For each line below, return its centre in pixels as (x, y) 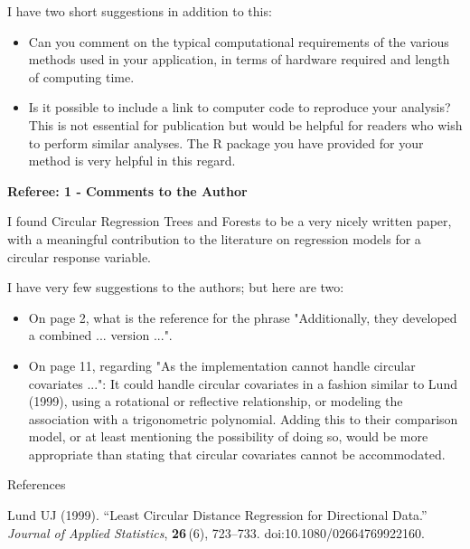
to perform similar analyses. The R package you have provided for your (226, 142)
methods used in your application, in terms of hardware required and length (239, 59)
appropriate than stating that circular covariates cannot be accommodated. (237, 454)
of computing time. (81, 76)
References (37, 484)
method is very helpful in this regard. (132, 161)
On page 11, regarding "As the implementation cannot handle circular (222, 365)
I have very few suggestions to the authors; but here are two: (176, 287)
